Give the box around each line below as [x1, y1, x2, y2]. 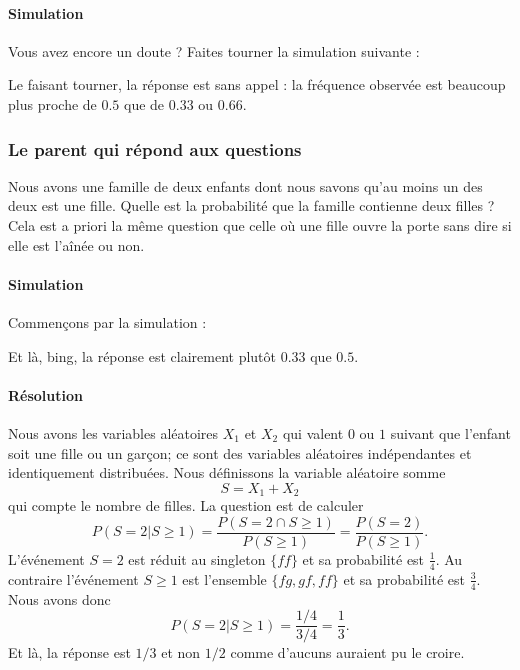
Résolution [8, 384, 83, 405]
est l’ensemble [182, 568, 267, 589]
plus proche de [8, 93, 97, 114]
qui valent [282, 422, 344, 443]
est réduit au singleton [128, 548, 266, 569]
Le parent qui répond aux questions [8, 136, 302, 161]
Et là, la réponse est [8, 642, 131, 663]
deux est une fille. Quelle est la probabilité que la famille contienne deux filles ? [8, 195, 495, 216]
